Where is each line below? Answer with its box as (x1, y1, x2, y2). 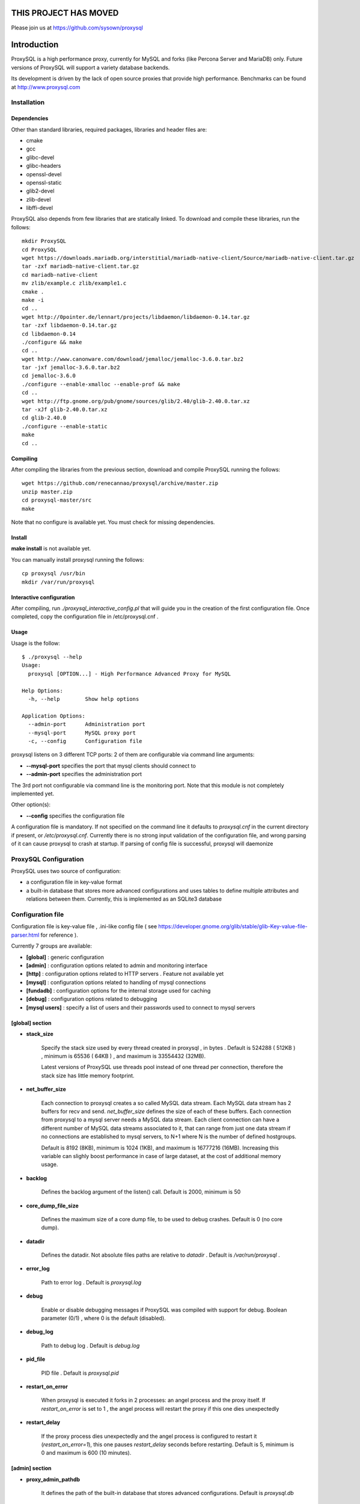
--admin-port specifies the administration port (26, 771, 142, 778)
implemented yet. (11, 790, 54, 797)
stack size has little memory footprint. (41, 1071, 135, 1079)
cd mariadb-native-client (22, 271, 99, 278)
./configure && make (22, 339, 82, 345)
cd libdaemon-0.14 (22, 330, 76, 337)
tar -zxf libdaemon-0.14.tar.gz (22, 322, 117, 329)
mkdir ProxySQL (22, 238, 67, 245)
